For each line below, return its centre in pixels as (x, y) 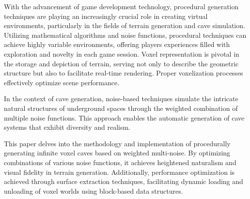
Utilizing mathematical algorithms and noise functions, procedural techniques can (125, 35)
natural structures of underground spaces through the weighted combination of (121, 108)
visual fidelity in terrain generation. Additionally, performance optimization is (119, 172)
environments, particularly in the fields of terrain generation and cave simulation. (125, 25)
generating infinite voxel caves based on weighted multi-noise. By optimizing (117, 153)
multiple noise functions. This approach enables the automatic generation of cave (124, 117)
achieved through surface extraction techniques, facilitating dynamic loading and (124, 181)
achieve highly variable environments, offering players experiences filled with (117, 44)
